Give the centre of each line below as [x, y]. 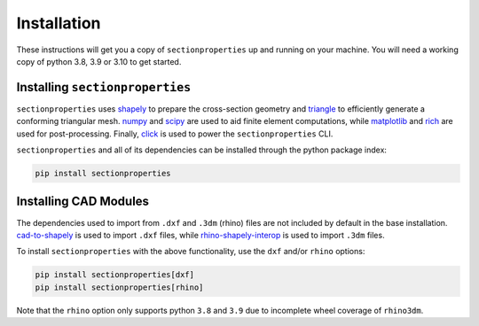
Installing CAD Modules [83, 202]
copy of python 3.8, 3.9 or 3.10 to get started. [99, 61]
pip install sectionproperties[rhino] [119, 287]
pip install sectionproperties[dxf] [115, 275]
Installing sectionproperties [104, 87]
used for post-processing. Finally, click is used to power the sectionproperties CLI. [175, 134]
